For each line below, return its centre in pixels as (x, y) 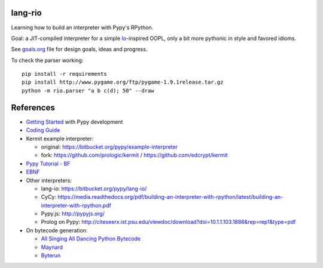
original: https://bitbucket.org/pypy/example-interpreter (109, 147)
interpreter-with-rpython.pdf (76, 205)
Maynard (52, 247)
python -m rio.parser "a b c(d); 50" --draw (88, 90)
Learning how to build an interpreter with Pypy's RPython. (82, 27)
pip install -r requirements (64, 74)
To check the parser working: (47, 60)
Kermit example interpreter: (60, 138)
